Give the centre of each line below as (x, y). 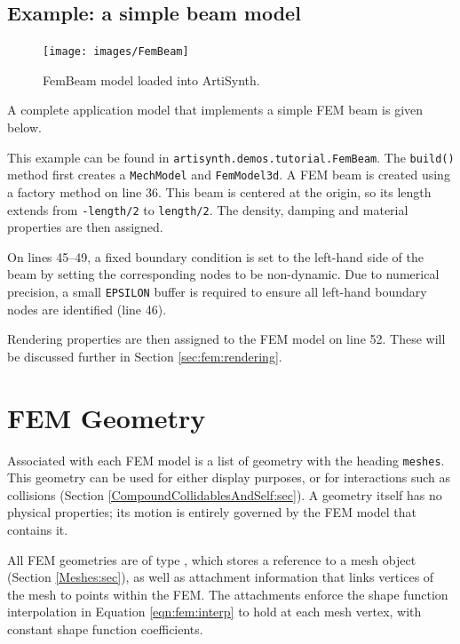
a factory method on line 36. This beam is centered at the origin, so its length (219, 191)
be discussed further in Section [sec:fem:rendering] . (145, 356)
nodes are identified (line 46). (87, 309)
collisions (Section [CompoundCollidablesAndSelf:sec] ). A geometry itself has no (225, 494)
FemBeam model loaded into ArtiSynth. (151, 80)
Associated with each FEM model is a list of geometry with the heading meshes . (226, 460)
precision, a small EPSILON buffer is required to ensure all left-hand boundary (217, 291)
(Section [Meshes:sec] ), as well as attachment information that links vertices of (221, 577)
